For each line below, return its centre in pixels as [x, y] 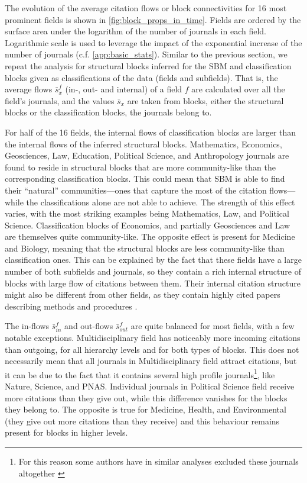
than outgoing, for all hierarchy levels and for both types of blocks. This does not [152, 349]
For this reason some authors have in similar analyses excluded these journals [159, 461]
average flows [29, 89]
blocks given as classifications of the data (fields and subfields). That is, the [141, 77]
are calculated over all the [238, 89]
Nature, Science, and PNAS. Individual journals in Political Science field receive [150, 386]
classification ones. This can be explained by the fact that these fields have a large [153, 260]
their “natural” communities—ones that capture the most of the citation [136, 190]
